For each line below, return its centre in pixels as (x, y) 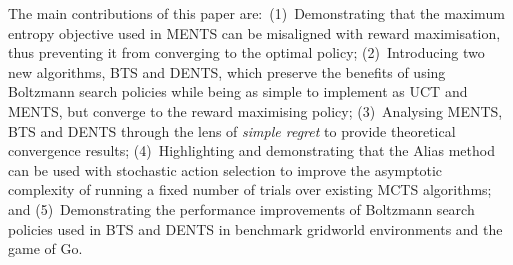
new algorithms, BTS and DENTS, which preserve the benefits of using (227, 71)
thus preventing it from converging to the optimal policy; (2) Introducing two (246, 52)
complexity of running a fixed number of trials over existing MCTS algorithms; (250, 189)
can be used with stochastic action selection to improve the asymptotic (225, 169)
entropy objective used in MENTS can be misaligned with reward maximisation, (254, 32)
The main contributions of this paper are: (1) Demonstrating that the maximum (256, 13)
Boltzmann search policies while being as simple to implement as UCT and (238, 91)
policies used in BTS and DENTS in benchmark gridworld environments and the (255, 228)
